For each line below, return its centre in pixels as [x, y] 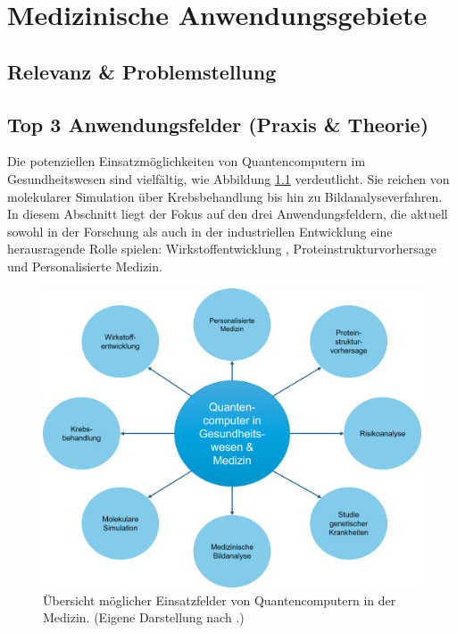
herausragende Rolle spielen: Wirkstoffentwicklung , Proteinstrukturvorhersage [222, 249]
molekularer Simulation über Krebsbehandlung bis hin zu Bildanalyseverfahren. [225, 196]
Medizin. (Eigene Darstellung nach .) [144, 617]
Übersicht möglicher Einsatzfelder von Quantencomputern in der [220, 600]
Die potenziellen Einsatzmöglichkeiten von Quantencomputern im [187, 161]
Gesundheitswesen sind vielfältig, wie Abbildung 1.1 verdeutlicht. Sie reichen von [228, 178]
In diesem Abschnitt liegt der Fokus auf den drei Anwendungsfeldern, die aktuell [228, 214]
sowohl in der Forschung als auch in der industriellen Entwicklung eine [200, 231]
